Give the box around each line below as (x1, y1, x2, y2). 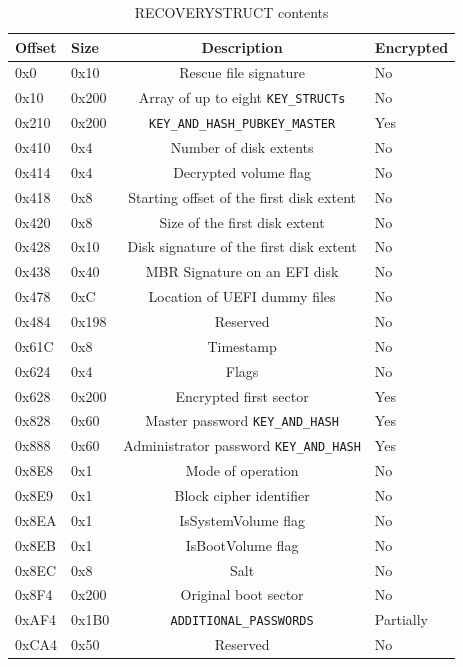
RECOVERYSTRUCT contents (134, 2, 329, 22)
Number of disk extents (170, 137, 314, 158)
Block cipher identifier (174, 485, 310, 506)
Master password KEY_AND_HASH (145, 410, 339, 431)
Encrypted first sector (175, 385, 309, 406)
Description (201, 36, 283, 57)
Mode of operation (185, 460, 299, 481)
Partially (374, 609, 429, 630)
